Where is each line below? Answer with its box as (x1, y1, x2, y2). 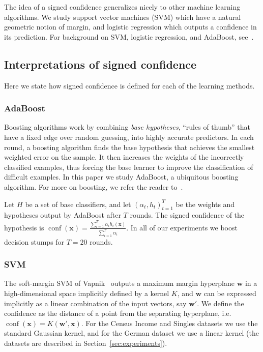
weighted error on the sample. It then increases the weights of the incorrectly (4, 152, 244, 162)
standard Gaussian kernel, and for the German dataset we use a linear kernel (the (4, 328, 259, 338)
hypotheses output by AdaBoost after (4, 210, 121, 220)
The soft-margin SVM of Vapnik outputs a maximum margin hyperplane (4, 278, 235, 288)
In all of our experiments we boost (130, 222, 238, 232)
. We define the (197, 298, 244, 308)
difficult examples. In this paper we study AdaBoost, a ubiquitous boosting (4, 171, 239, 182)
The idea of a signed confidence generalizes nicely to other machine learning (4, 2, 241, 12)
